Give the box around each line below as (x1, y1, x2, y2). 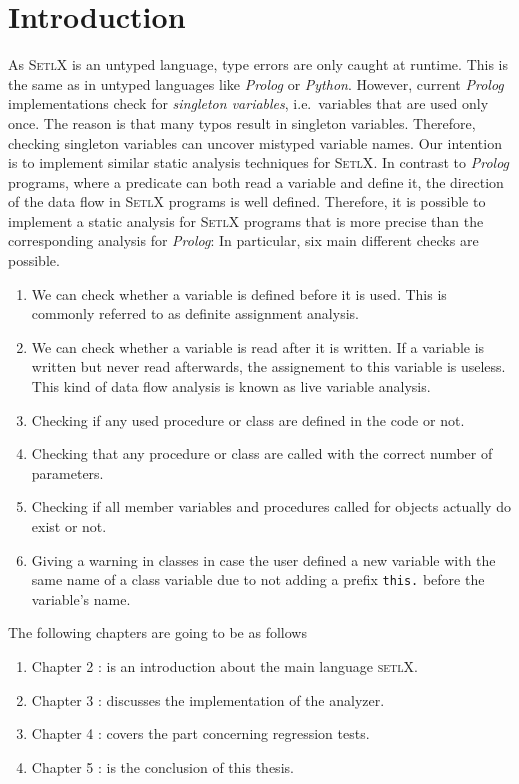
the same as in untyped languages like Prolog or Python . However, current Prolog (8, 73, 504, 94)
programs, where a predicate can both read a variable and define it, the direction (8, 171, 504, 192)
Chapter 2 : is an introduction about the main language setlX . (31, 656, 418, 677)
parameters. (31, 462, 104, 483)
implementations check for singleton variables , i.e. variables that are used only (8, 93, 489, 114)
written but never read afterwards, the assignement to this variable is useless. (31, 356, 506, 377)
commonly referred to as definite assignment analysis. (31, 303, 359, 324)
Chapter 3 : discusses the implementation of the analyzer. (31, 689, 385, 710)
